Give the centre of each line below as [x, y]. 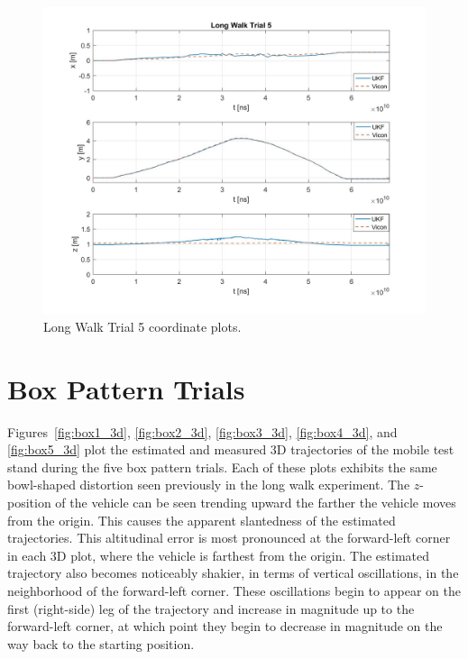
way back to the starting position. [101, 643]
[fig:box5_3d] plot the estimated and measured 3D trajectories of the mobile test [231, 449]
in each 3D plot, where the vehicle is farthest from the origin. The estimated [218, 555]
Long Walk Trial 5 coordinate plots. [142, 326]
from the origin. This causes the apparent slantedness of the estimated [202, 520]
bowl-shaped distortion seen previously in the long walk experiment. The [209, 485]
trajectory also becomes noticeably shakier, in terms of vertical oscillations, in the [233, 573]
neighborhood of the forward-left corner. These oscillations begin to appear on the [234, 591]
